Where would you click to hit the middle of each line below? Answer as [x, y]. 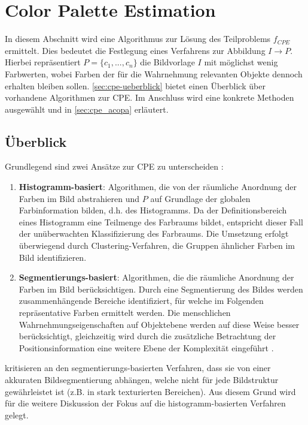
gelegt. [17, 415]
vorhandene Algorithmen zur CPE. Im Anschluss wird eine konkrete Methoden [150, 97]
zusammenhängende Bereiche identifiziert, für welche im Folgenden [141, 301]
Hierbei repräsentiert [43, 62]
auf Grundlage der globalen [200, 198]
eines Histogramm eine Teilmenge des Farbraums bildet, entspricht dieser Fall [161, 221]
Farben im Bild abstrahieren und [79, 198]
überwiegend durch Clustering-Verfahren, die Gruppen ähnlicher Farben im [157, 245]
